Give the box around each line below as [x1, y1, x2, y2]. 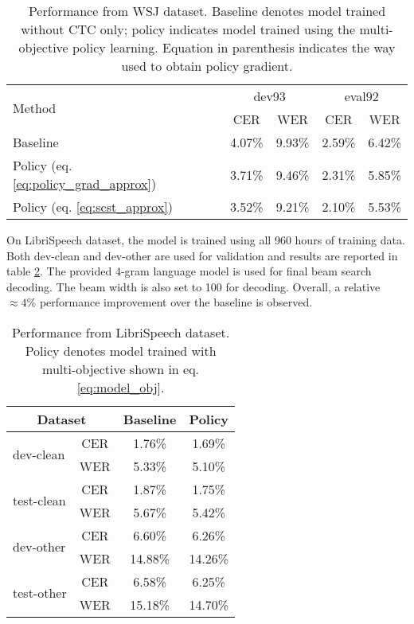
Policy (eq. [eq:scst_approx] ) [13, 197, 173, 216]
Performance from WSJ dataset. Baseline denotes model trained [28, 2, 386, 20]
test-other [13, 583, 67, 603]
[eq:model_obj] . [76, 377, 165, 396]
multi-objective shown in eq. [42, 359, 200, 378]
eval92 [344, 87, 379, 105]
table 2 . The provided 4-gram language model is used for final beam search [6, 263, 372, 279]
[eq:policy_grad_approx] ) [13, 174, 157, 193]
